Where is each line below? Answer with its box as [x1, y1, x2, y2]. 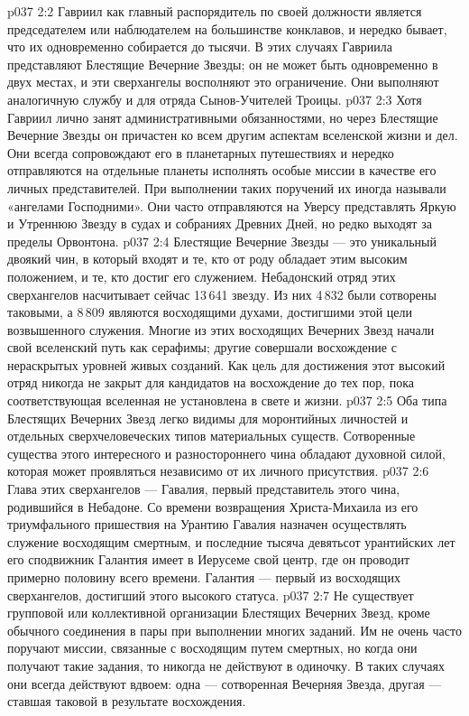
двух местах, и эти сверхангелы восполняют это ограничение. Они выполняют [7, 72, 439, 91]
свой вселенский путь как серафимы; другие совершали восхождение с [7, 338, 397, 357]
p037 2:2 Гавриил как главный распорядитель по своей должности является [7, 2, 422, 20]
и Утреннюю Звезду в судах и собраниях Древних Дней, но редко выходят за [7, 214, 432, 233]
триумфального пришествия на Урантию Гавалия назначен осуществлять [7, 515, 407, 534]
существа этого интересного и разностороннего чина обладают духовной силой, [7, 443, 446, 462]
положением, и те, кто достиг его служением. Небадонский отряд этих [7, 266, 396, 285]
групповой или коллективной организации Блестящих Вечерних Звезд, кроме [7, 603, 430, 622]
